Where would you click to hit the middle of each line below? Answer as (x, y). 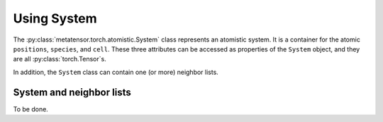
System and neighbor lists (72, 92)
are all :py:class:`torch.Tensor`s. (60, 59)
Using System (55, 18)
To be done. (31, 109)
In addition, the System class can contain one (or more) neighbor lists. (116, 72)
